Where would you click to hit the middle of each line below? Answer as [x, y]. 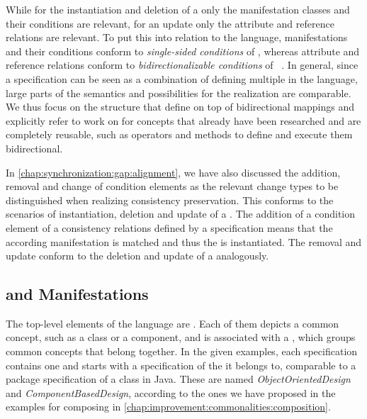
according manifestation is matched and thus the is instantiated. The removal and [184, 241]
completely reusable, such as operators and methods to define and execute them [179, 134]
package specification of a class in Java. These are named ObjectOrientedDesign [178, 379]
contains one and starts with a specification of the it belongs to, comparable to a [181, 365]
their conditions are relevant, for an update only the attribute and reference [170, 23]
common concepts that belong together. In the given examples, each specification [182, 351]
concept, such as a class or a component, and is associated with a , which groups [181, 337]
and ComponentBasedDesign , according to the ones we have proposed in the [171, 392]
